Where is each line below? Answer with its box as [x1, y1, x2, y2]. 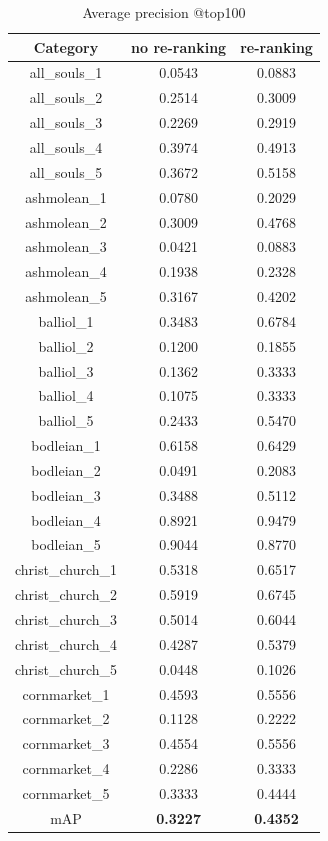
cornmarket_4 [22, 758, 110, 779]
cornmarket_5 [22, 782, 110, 803]
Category [33, 36, 99, 57]
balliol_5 [38, 410, 94, 431]
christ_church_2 [15, 584, 118, 605]
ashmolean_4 [25, 261, 107, 282]
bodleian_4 [31, 509, 101, 530]
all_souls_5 [29, 161, 103, 182]
